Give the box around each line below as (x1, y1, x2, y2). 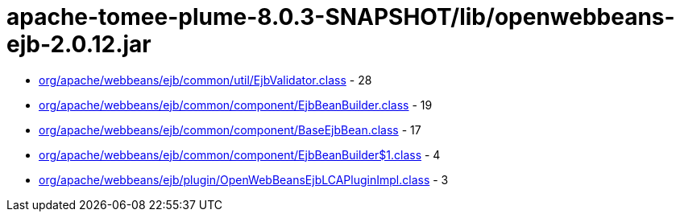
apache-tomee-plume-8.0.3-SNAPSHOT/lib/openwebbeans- (6, 3, 675, 31)
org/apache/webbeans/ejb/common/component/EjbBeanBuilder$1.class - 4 (39, 147, 441, 162)
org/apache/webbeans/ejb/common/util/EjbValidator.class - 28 (39, 72, 372, 87)
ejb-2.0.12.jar (6, 31, 151, 58)
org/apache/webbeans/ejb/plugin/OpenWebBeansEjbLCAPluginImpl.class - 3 (39, 172, 449, 187)
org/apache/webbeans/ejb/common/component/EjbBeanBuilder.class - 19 (39, 97, 433, 112)
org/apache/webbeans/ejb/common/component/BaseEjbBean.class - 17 (39, 122, 421, 137)
